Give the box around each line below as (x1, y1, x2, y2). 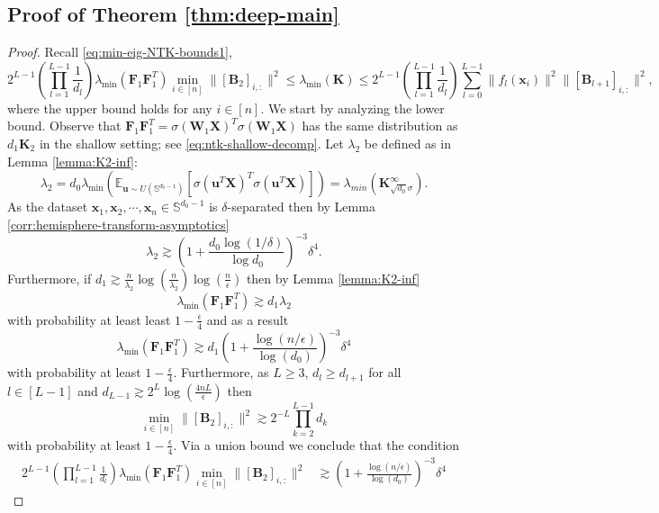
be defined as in (364, 133, 451, 152)
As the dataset (7, 197, 88, 216)
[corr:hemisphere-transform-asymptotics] (7, 214, 230, 233)
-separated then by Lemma (227, 197, 375, 216)
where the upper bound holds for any (7, 98, 212, 117)
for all (368, 363, 402, 382)
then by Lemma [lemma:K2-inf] (246, 268, 420, 287)
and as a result (206, 310, 289, 328)
